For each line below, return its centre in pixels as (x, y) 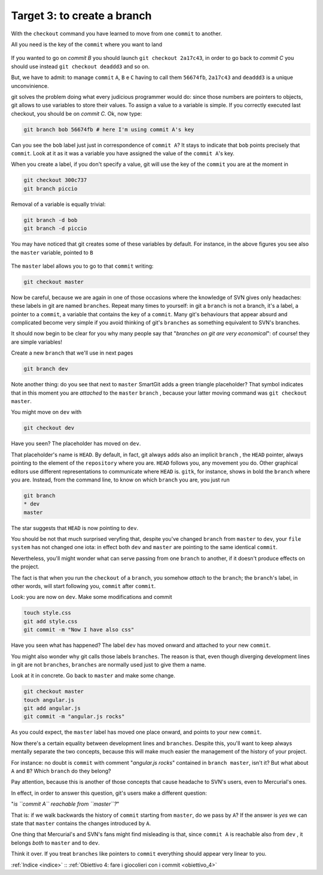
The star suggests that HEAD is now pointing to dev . (75, 528)
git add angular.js (52, 709)
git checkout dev (49, 428)
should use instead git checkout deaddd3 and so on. (80, 66)
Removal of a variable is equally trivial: (58, 204)
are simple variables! (36, 342)
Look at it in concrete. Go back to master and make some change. (93, 676)
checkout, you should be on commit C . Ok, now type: (77, 113)
